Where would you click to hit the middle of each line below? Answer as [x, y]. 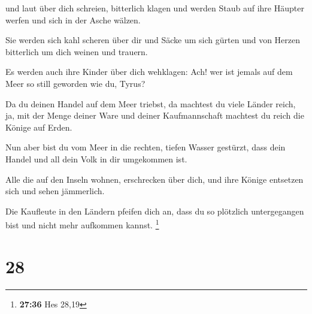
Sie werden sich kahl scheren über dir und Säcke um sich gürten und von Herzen [153, 40]
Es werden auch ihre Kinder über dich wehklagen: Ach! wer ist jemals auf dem [149, 72]
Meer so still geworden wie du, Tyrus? [75, 83]
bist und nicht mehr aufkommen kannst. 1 [82, 224]
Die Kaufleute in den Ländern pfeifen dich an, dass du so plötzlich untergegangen [155, 211]
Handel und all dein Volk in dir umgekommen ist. [96, 158]
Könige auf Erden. [39, 127]
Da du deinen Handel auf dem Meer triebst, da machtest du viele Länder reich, [151, 103]
